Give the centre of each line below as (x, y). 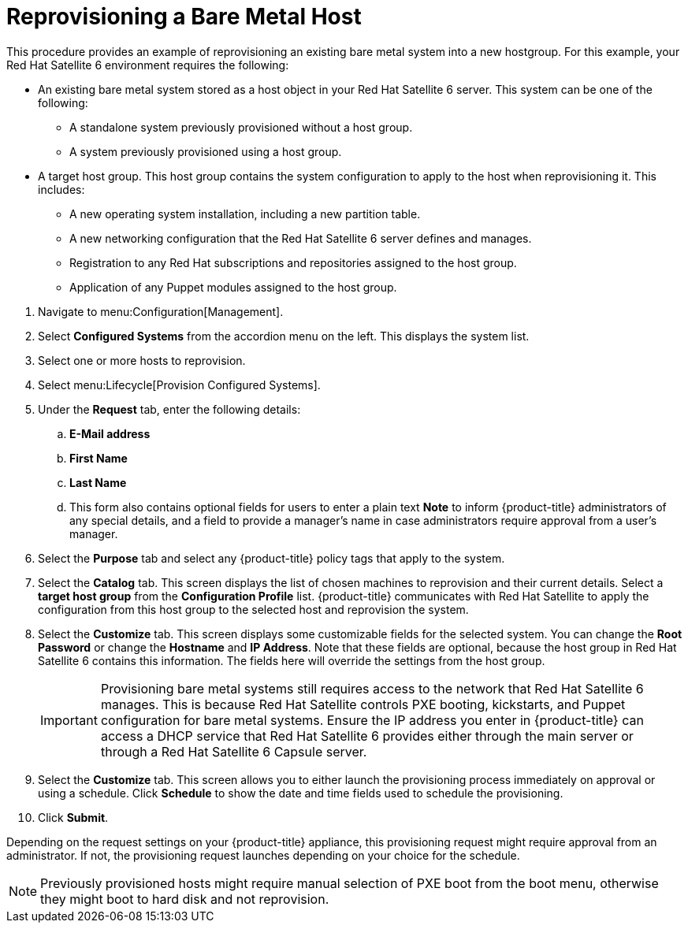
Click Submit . (73, 817)
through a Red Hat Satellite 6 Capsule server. (234, 751)
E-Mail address (110, 433)
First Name (99, 458)
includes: (61, 189)
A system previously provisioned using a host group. (206, 151)
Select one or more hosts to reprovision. (142, 360)
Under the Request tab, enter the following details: (169, 409)
